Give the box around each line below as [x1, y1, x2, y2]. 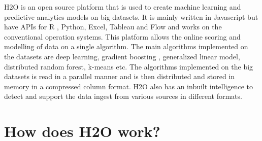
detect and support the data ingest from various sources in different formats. [4, 91, 242, 101]
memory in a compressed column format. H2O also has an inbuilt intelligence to [4, 81, 253, 91]
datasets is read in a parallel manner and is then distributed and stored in [4, 71, 235, 82]
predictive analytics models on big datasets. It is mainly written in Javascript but [4, 11, 258, 22]
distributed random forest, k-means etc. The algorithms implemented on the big [4, 61, 253, 72]
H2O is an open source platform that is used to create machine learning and [4, 2, 241, 12]
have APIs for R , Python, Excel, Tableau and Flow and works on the [4, 21, 222, 32]
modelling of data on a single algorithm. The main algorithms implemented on [4, 41, 248, 52]
